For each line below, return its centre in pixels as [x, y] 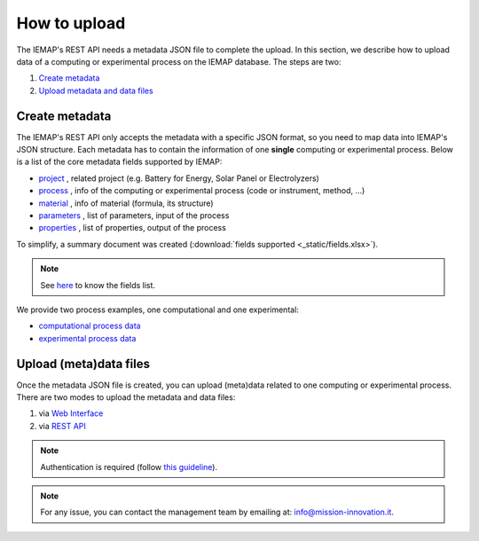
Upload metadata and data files [96, 90]
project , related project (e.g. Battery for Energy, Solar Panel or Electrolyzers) [179, 178]
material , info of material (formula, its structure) [126, 203]
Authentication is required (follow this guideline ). [129, 467]
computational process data [90, 326]
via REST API [62, 426]
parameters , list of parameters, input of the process [134, 215]
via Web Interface [71, 413]
